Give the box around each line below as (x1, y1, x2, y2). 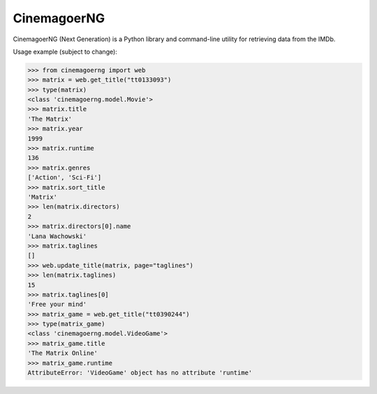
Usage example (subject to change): (13, 47, 118, 56)
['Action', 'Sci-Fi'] (27, 174, 102, 181)
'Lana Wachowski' (27, 232, 87, 240)
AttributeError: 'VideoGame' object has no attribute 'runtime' (27, 369, 253, 377)
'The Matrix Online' (27, 349, 98, 357)
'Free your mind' (27, 301, 87, 308)
